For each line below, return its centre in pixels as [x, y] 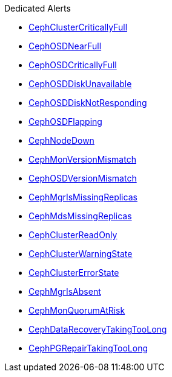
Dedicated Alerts [38, 8]
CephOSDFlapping [65, 122]
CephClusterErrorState [74, 273]
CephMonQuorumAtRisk [77, 310]
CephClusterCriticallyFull [78, 27]
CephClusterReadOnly [73, 235]
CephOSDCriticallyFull [73, 65]
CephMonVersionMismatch [82, 159]
